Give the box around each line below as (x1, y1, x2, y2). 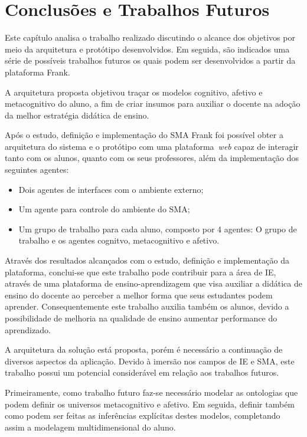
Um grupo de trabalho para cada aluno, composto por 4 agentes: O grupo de (18, 222, 297, 235)
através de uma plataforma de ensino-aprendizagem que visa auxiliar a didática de (5, 277, 302, 290)
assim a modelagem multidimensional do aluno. (5, 420, 176, 433)
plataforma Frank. (5, 65, 70, 78)
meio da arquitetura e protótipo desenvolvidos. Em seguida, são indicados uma (5, 42, 290, 55)
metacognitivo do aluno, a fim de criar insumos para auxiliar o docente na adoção (5, 97, 301, 110)
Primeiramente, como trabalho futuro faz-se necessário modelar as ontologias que (5, 386, 298, 398)
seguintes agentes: (5, 163, 69, 176)
